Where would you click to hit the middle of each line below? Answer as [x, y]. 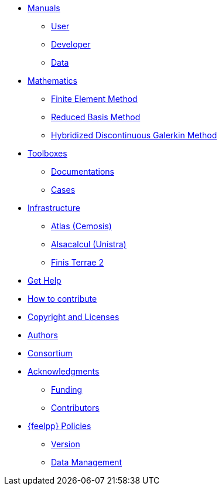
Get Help [45, 280]
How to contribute [62, 299]
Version [66, 444]
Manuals [44, 8]
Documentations [83, 171]
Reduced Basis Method [96, 117]
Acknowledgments [64, 371]
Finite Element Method [94, 99]
